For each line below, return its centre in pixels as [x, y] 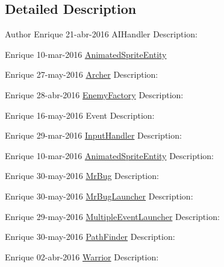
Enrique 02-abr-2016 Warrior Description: [82, 256]
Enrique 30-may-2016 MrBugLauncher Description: [99, 196]
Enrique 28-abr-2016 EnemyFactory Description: [94, 94]
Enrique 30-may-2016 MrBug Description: [82, 176]
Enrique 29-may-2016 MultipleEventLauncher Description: [112, 216]
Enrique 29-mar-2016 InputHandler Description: [93, 135]
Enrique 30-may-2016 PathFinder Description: [90, 237]
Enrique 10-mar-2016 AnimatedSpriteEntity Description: [109, 155]
